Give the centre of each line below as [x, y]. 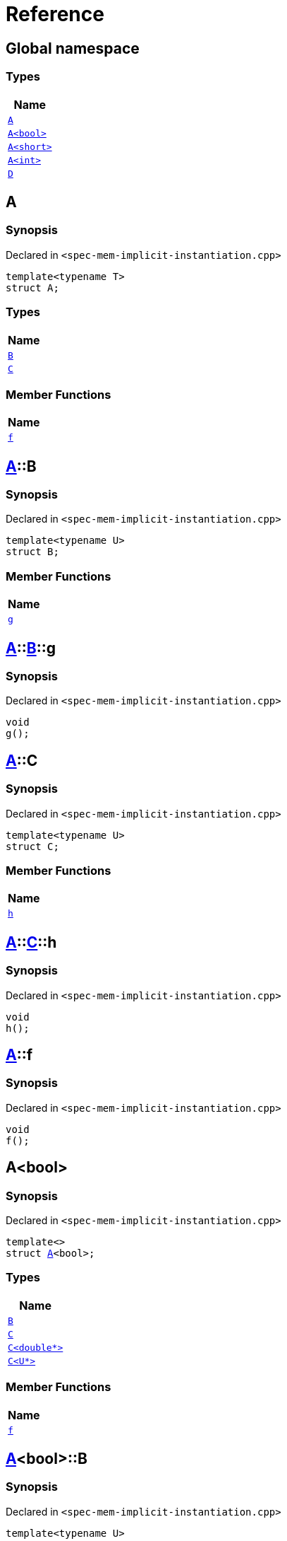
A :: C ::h [31, 942]
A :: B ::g [31, 648]
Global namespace [73, 48]
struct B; [32, 552]
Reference [55, 14]
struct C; [32, 846]
